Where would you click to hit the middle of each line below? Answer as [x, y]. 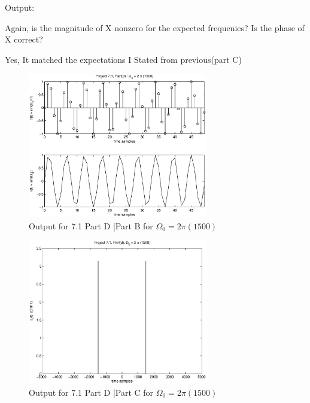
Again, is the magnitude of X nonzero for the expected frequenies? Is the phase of [155, 27]
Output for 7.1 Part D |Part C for [91, 392]
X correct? [24, 39]
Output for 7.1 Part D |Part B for [91, 225]
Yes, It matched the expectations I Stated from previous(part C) [123, 59]
